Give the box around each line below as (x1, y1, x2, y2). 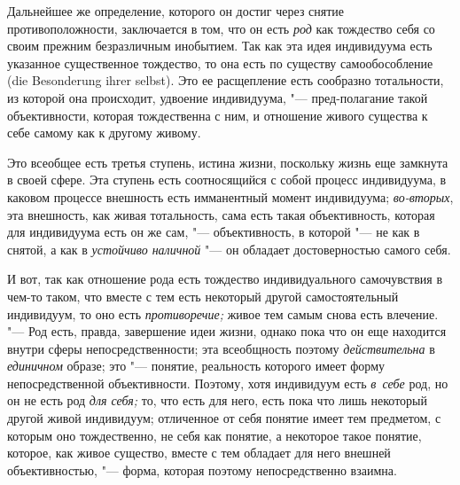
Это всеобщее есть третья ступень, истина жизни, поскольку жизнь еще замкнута (7, 153, 448, 171)
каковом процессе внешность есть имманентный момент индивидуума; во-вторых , (7, 187, 454, 206)
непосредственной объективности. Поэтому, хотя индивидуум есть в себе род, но (7, 373, 448, 392)
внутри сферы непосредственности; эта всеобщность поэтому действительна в (7, 339, 435, 357)
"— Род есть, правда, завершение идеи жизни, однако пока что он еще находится (7, 322, 447, 340)
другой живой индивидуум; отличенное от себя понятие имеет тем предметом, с (7, 409, 441, 427)
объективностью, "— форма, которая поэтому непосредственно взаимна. (7, 460, 397, 479)
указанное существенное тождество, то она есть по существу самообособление (7, 53, 433, 72)
